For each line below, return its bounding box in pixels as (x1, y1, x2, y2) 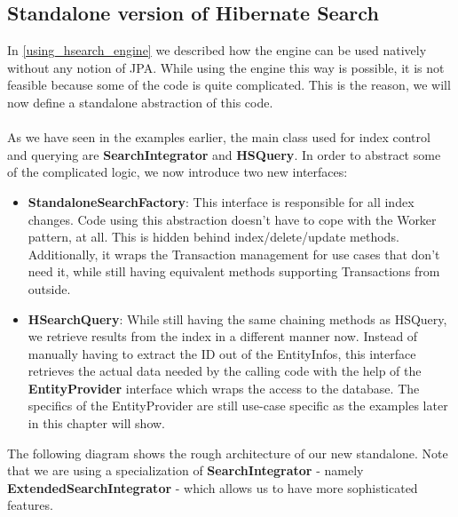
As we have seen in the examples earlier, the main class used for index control (7, 128, 430, 147)
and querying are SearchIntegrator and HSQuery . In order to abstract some (7, 145, 441, 163)
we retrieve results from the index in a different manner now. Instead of (28, 327, 418, 346)
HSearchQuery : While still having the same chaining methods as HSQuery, (28, 309, 447, 328)
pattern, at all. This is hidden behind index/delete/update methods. (28, 227, 399, 246)
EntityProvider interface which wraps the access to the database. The (28, 378, 420, 397)
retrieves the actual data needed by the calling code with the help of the (28, 362, 422, 380)
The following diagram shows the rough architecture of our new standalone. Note (7, 443, 448, 462)
